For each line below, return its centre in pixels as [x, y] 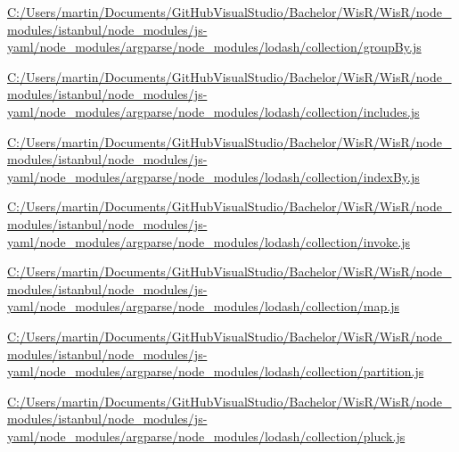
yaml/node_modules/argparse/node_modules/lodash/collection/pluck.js [206, 436]
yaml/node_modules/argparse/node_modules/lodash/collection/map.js [203, 306]
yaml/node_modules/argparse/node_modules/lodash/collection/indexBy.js [213, 176]
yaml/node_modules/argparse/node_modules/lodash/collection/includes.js [213, 111]
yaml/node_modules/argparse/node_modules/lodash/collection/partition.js [216, 371]
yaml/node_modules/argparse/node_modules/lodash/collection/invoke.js [209, 241]
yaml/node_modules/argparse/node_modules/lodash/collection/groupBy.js [214, 47]
